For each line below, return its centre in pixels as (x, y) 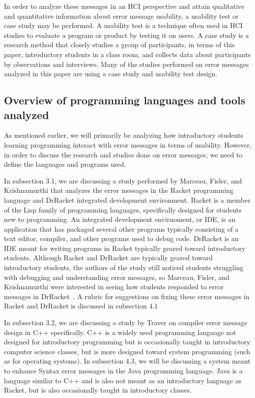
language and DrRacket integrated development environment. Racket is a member (127, 199)
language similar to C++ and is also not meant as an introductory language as (123, 380)
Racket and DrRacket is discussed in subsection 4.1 (81, 306)
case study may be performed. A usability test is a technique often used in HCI (123, 25)
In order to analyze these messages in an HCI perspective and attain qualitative (124, 6)
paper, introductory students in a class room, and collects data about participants (127, 54)
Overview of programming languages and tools (125, 100)
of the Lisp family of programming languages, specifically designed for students (123, 209)
